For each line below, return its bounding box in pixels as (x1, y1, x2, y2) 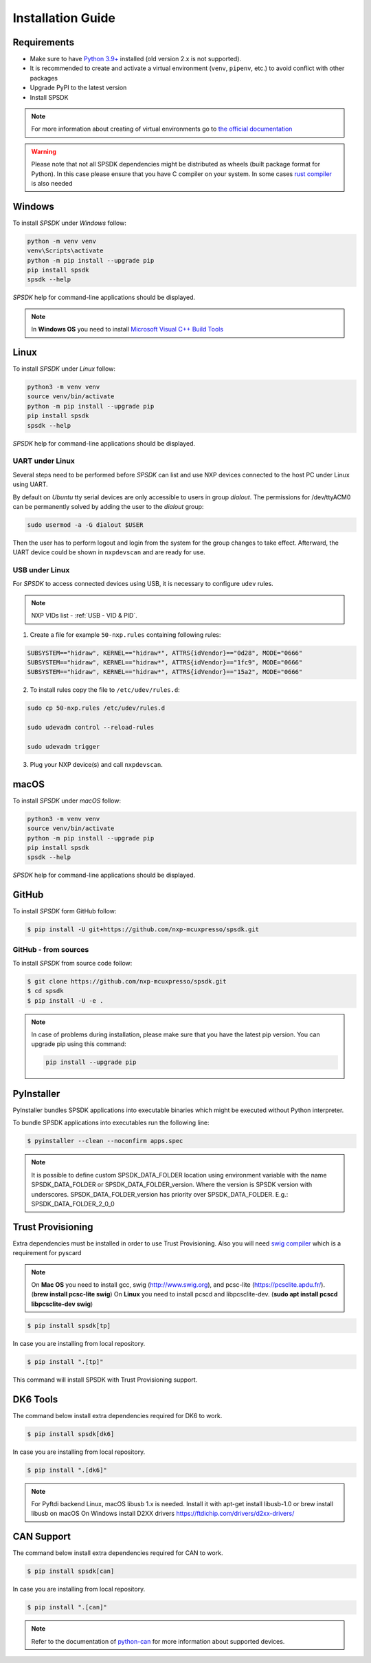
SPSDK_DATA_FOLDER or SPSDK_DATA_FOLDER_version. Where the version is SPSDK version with (31, 1180, 313, 1189)
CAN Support (12, 1531, 71, 1543)
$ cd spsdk (27, 987, 64, 995)
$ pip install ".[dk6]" (27, 1466, 108, 1474)
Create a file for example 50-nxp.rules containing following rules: (30, 630, 221, 639)
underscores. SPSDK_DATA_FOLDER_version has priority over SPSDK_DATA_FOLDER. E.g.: (31, 1190, 289, 1198)
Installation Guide (12, 10, 116, 25)
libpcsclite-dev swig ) (31, 1300, 93, 1308)
